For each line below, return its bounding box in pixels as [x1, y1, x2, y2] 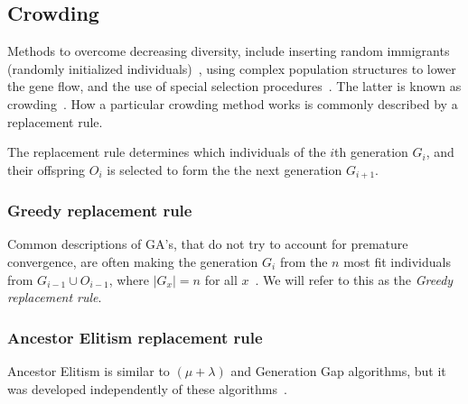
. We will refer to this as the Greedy [255, 270, 454, 289]
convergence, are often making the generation [7, 252, 258, 271]
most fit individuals [343, 252, 451, 271]
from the [279, 252, 328, 271]
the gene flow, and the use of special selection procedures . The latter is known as [7, 77, 462, 96]
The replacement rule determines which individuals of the [7, 142, 326, 161]
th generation [334, 142, 408, 161]
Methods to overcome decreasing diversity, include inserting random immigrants [7, 41, 450, 60]
